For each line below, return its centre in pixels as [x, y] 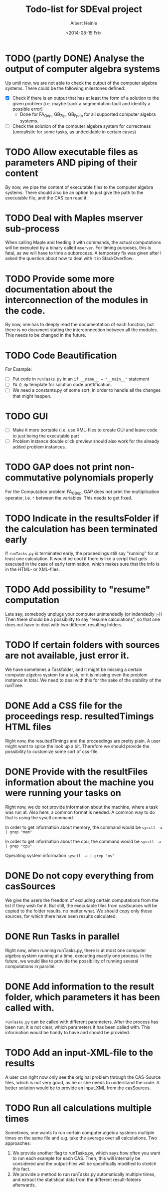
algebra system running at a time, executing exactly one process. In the [79, 956]
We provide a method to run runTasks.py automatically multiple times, [84, 1174]
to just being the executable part [46, 436]
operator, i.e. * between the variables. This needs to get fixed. [69, 498]
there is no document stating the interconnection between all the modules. [82, 330]
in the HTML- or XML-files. [33, 569]
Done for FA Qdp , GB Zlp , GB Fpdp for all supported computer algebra [88, 115]
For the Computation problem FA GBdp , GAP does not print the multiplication [82, 492]
